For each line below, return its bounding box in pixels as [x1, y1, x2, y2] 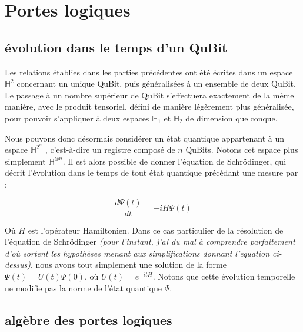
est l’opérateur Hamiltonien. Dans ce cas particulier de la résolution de [28, 223, 284, 236]
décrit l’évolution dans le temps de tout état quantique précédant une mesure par [5, 166, 298, 179]
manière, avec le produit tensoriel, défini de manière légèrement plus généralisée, [5, 100, 294, 113]
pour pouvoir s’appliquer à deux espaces [5, 111, 149, 124]
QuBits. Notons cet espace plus [185, 143, 298, 156]
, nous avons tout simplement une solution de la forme [31, 258, 227, 271]
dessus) [5, 258, 31, 271]
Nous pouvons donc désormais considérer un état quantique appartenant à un [5, 132, 285, 144]
